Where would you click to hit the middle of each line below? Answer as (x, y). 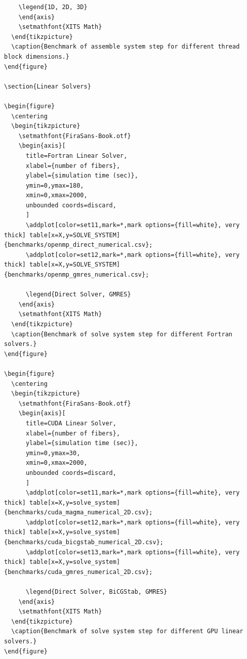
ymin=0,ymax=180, (55, 185)
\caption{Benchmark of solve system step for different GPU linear (127, 631)
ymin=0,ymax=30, (53, 453)
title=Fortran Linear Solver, (76, 156)
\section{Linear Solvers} (48, 86)
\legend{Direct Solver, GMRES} (78, 295)
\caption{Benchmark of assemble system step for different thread (126, 47)
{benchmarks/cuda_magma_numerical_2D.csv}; (78, 513)
